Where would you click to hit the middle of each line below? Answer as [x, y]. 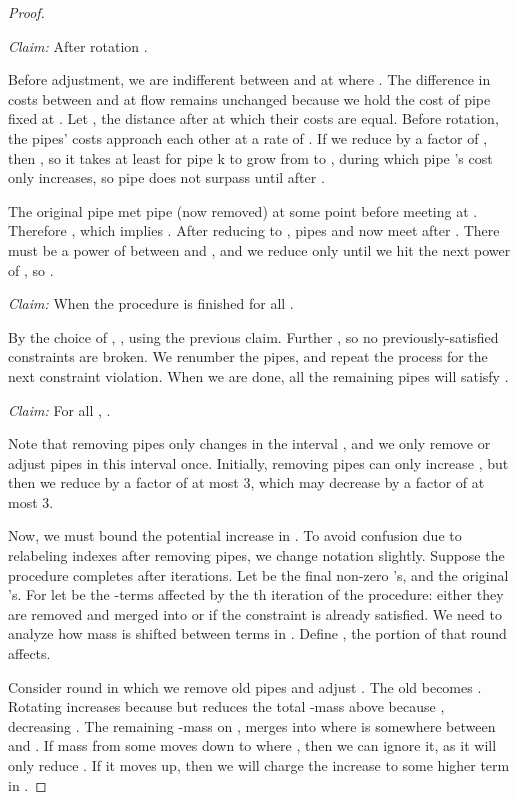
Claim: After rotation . [78, 45]
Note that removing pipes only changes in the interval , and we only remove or [249, 443]
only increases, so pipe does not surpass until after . [166, 177]
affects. [29, 653]
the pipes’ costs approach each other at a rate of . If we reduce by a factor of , [248, 137]
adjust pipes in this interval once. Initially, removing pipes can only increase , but [258, 462]
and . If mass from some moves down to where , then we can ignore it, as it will [252, 745]
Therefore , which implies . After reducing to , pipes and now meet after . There [254, 230]
